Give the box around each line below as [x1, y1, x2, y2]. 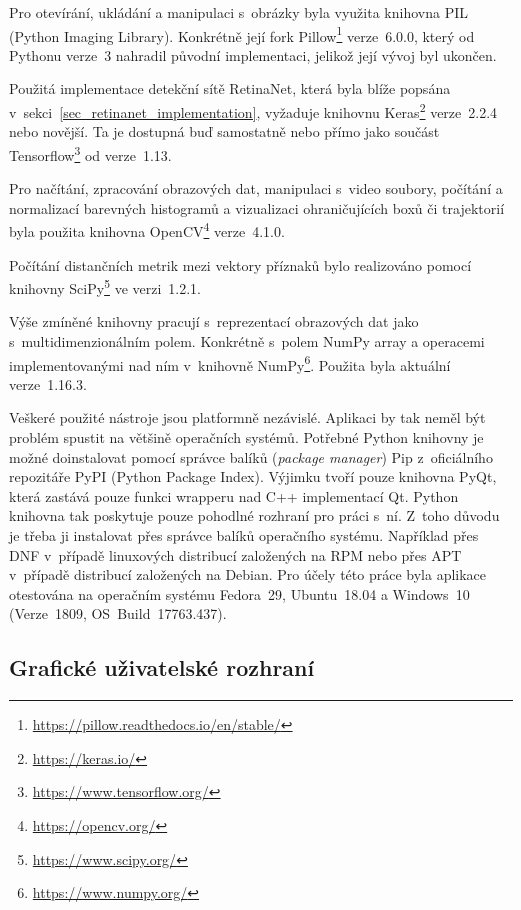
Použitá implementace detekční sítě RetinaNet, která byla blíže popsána [9, 78, 451, 99]
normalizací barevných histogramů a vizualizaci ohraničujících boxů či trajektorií [9, 197, 505, 218]
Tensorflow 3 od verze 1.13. [9, 141, 172, 165]
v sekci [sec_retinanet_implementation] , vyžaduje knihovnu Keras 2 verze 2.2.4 [9, 99, 498, 122]
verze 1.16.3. [9, 373, 87, 394]
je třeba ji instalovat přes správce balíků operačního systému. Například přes [9, 525, 479, 545]
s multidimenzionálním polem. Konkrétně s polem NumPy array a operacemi [9, 331, 485, 351]
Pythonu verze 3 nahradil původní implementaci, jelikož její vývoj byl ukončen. [9, 44, 497, 65]
